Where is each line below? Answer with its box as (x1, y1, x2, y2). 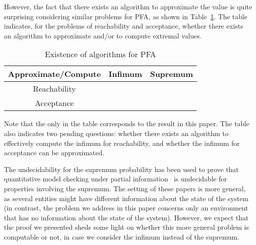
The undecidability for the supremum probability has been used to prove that (4, 164, 239, 174)
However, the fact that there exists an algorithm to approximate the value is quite (4, 1, 253, 11)
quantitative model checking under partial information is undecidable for (4, 174, 227, 184)
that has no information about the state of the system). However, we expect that (4, 212, 249, 222)
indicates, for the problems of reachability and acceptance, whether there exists (4, 21, 244, 31)
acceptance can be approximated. (4, 147, 105, 158)
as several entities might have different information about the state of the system (4, 193, 249, 203)
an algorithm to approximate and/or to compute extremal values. (4, 30, 202, 40)
